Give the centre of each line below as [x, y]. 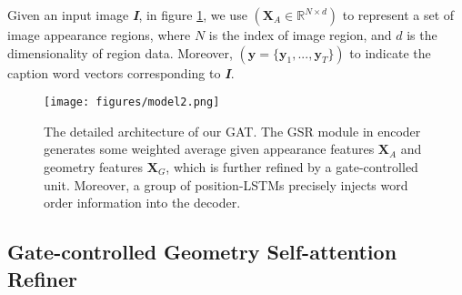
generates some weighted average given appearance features [209, 149]
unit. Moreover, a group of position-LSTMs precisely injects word [226, 184]
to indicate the [390, 52]
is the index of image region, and [300, 35]
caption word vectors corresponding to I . [121, 72]
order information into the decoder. [142, 203]
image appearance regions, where [99, 35]
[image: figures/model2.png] [132, 102]
